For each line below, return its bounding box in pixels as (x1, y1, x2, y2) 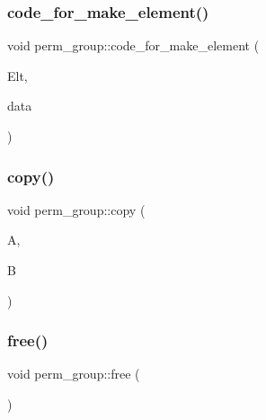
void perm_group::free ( (7, 364, 140, 383)
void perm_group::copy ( (7, 200, 146, 219)
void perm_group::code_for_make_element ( (7, 36, 260, 55)
